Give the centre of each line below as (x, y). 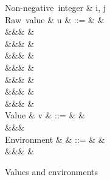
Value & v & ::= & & (45, 115)
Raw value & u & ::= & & (55, 19)
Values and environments (52, 171)
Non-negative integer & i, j (56, 7)
